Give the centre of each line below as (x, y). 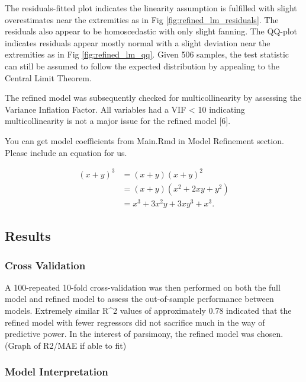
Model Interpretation (57, 372)
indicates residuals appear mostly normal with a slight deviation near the (138, 42)
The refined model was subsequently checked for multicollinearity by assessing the (153, 98)
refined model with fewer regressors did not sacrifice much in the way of (135, 322)
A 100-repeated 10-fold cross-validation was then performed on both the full (143, 287)
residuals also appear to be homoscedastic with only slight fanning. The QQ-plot (151, 31)
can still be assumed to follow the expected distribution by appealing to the (142, 66)
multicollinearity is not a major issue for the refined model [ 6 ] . (118, 121)
